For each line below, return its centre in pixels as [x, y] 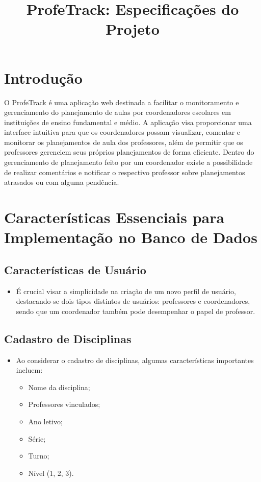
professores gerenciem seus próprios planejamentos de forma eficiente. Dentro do [129, 152]
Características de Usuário [75, 269]
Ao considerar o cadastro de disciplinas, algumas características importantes [135, 360]
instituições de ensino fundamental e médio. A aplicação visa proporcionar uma [128, 122]
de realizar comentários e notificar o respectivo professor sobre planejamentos [125, 172]
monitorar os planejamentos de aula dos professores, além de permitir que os [124, 142]
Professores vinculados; [64, 404]
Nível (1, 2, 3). [51, 473]
